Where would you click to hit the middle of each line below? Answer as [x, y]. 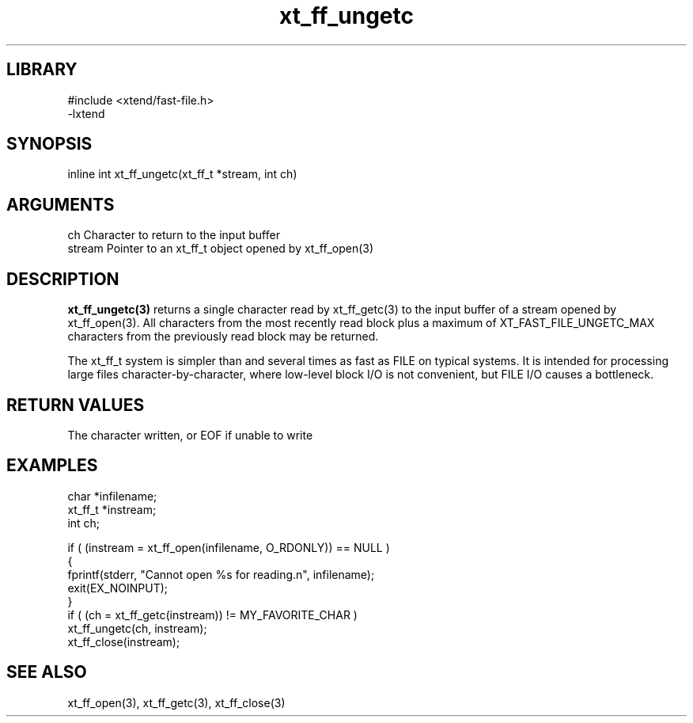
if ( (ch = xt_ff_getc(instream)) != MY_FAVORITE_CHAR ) [212, 615]
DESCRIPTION [63, 279]
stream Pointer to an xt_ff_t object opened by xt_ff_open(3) [221, 249]
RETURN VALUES [76, 405]
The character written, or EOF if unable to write [190, 435]
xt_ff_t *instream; [112, 509]
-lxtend [86, 113]
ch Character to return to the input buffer [174, 235]
